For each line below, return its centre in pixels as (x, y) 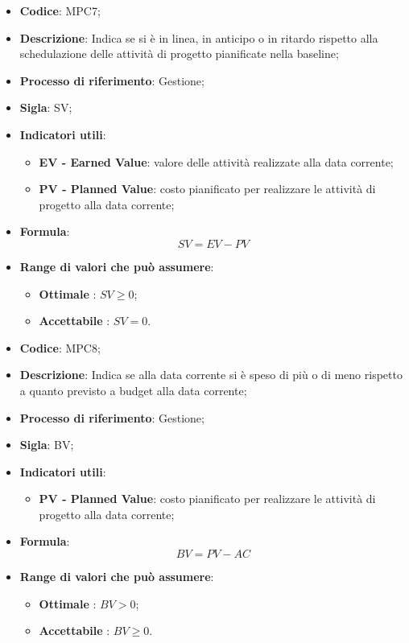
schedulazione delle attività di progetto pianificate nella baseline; (179, 54)
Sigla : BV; (47, 445)
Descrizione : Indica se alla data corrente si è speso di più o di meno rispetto (211, 375)
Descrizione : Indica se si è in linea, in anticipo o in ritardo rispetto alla (199, 37)
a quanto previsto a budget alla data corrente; (133, 390)
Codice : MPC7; (60, 10)
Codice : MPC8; (60, 347)
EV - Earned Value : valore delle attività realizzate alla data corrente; (216, 161)
